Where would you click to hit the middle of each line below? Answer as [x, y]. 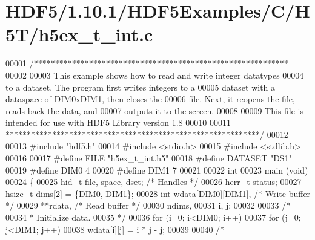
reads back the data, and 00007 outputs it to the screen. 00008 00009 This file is [155, 110]
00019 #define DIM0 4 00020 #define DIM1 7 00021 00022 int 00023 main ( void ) [157, 170]
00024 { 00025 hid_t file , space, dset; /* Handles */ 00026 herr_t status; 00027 [154, 182]
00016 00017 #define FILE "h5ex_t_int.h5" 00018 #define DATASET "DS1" [149, 158]
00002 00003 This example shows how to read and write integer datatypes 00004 [155, 75]
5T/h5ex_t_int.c [79, 34]
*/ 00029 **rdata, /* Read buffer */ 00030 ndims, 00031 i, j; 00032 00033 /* [148, 205]
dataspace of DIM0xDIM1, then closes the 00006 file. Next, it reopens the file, [150, 99]
